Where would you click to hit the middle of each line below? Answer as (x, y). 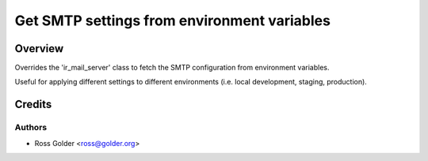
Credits (33, 105)
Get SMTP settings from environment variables (172, 21)
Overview (39, 49)
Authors (31, 128)
